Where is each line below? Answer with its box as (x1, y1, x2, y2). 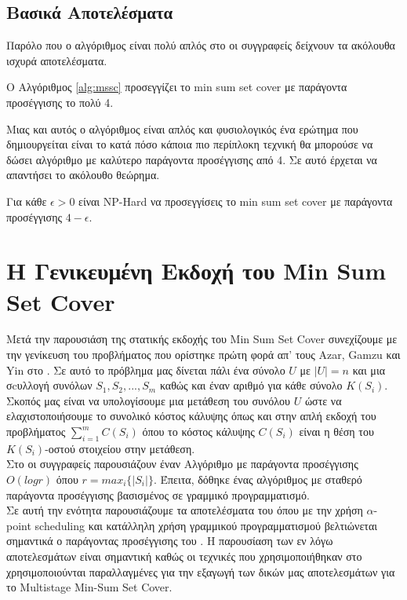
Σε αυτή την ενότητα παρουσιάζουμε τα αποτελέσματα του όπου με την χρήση (6, 502, 363, 518)
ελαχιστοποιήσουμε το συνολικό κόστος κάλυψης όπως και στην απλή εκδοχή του (6, 408, 376, 424)
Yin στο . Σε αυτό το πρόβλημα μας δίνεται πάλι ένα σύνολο (6, 361, 285, 378)
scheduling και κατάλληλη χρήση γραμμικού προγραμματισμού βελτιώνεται (35, 517, 378, 533)
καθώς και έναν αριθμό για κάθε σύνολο (159, 377, 343, 393)
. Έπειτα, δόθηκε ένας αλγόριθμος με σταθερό (153, 471, 362, 487)
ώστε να (304, 392, 342, 408)
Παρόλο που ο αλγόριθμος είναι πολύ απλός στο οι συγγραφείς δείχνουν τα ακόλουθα (6, 37, 395, 53)
